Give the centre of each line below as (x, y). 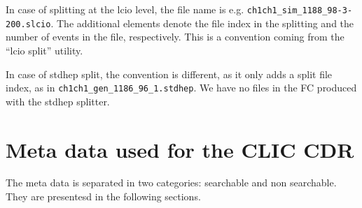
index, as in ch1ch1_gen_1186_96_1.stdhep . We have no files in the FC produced (181, 88)
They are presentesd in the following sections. (103, 196)
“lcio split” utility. (44, 50)
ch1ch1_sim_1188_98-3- (300, 10)
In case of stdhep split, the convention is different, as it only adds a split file (169, 74)
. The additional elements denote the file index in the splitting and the (202, 23)
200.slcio (28, 24)
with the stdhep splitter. (58, 101)
